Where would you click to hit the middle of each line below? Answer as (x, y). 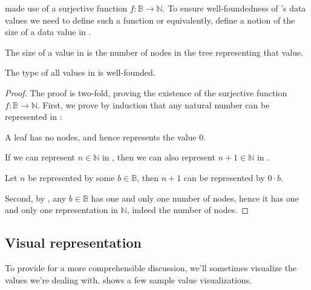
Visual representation (73, 242)
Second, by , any (36, 198)
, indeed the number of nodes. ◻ (188, 210)
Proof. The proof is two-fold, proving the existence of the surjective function (146, 92)
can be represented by (224, 177)
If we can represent (40, 157)
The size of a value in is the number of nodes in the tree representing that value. (154, 52)
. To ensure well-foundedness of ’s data (234, 8)
